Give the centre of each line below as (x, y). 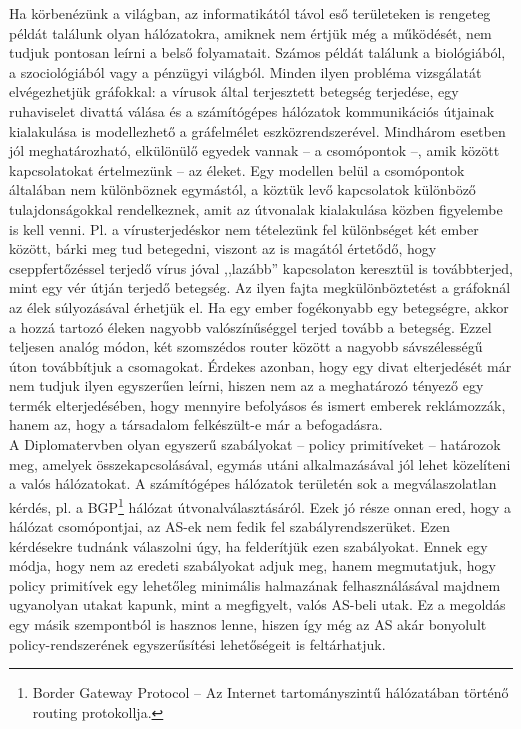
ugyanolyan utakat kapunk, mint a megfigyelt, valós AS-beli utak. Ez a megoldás (257, 604)
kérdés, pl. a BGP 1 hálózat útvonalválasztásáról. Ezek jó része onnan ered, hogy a (260, 505)
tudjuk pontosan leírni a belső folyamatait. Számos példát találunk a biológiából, (257, 52)
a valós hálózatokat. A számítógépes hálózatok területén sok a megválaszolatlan (253, 483)
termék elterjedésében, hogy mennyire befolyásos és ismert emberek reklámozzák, (257, 404)
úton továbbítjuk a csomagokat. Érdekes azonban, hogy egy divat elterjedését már (260, 365)
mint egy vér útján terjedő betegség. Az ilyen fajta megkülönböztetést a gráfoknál (260, 287)
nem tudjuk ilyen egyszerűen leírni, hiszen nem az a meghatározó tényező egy (246, 385)
